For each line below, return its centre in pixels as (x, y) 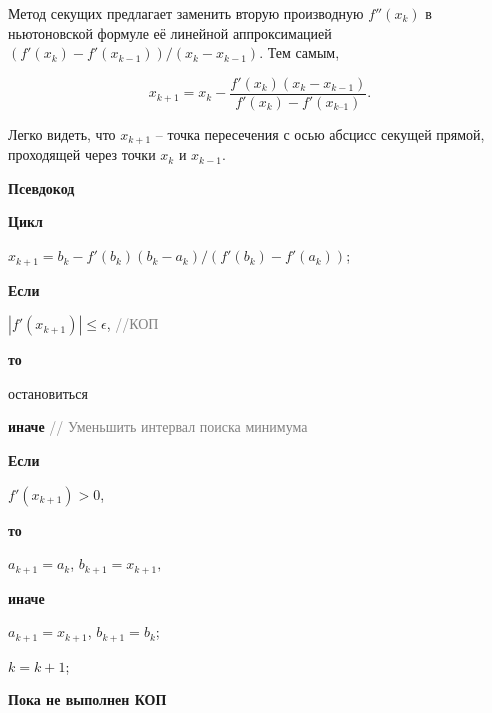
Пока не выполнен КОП (87, 699)
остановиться (48, 392)
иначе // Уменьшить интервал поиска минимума (158, 426)
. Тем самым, (299, 52)
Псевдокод (41, 187)
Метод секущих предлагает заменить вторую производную (186, 13)
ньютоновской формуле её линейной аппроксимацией (170, 32)
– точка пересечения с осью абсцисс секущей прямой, (320, 133)
